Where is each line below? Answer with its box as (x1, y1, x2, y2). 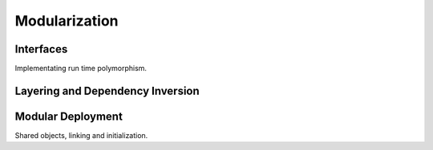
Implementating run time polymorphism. (14, 64, 148, 73)
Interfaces (14, 42, 68, 56)
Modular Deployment (14, 109, 123, 123)
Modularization (14, 12, 119, 30)
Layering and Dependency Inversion (14, 84, 200, 97)
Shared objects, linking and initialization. (14, 130, 148, 140)
